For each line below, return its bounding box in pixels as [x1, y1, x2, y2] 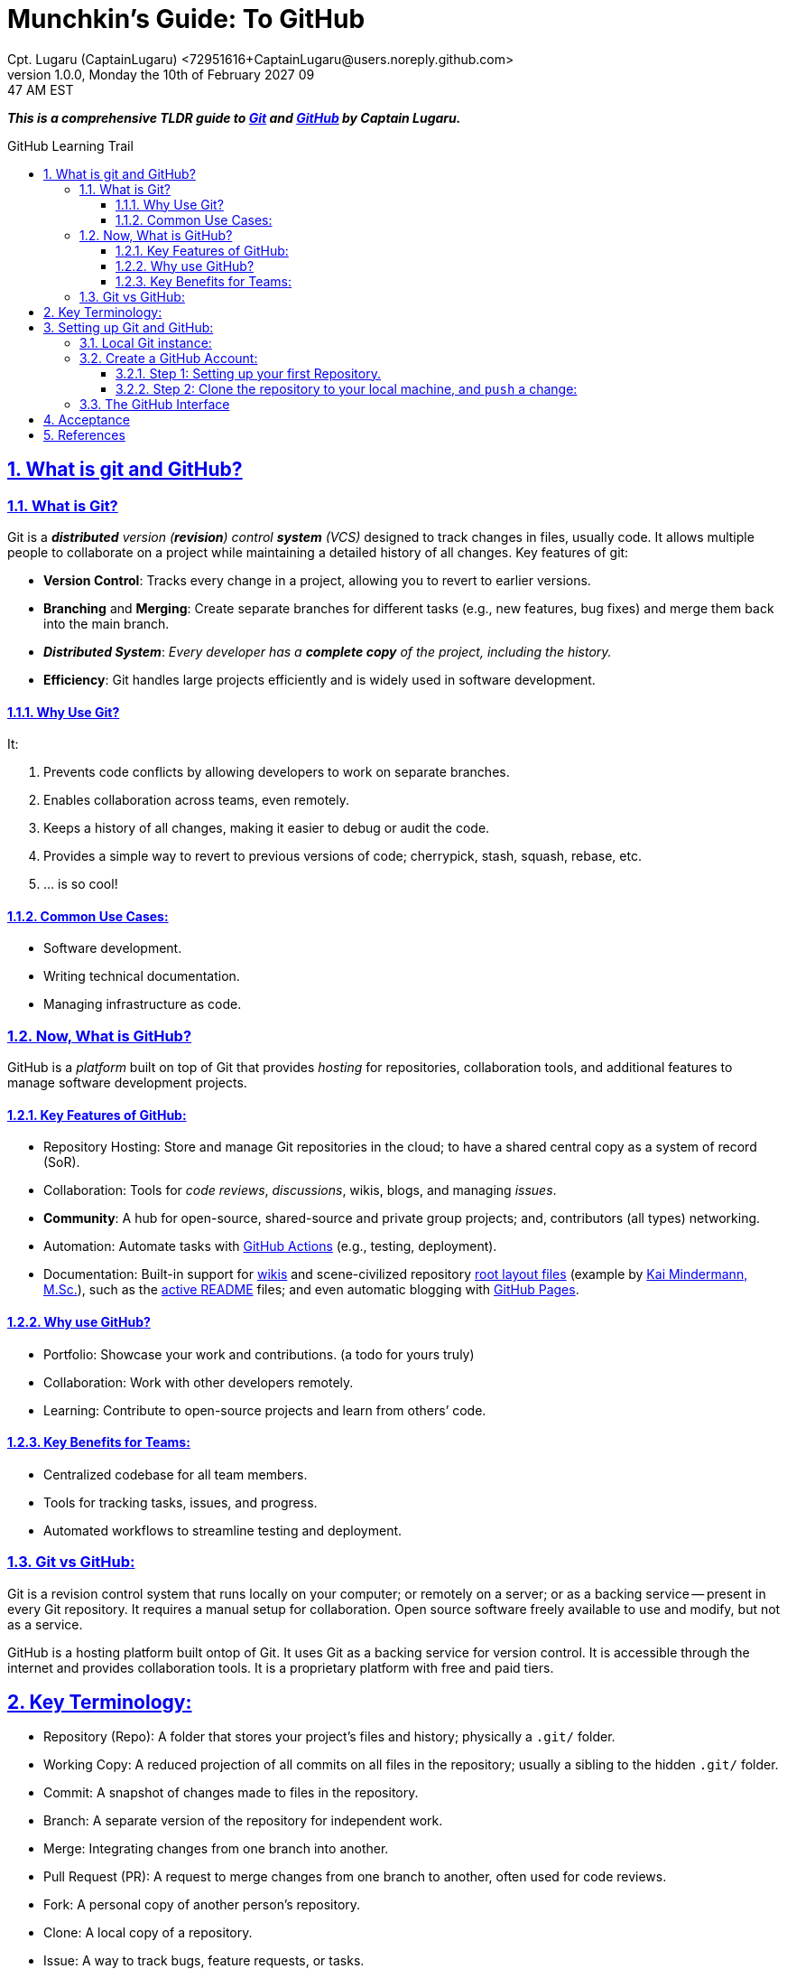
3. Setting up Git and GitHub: [43, 319, 214, 335]
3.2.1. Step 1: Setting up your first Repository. [116, 365, 381, 381]
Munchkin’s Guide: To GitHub [7, 4, 366, 34]
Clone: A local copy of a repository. [43, 1925, 253, 1941]
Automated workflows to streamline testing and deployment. [43, 1522, 403, 1538]
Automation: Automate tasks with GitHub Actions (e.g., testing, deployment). [43, 1238, 497, 1255]
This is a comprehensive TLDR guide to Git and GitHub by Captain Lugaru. [7, 109, 461, 126]
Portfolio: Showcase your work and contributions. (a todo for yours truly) [43, 1346, 475, 1362]
